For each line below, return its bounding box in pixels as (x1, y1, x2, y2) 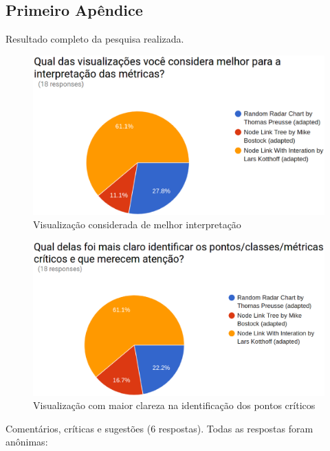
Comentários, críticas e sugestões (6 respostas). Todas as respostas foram (5, 421, 313, 435)
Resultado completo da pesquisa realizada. (5, 32, 184, 46)
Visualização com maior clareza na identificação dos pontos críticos (33, 398, 316, 412)
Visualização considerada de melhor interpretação (33, 217, 241, 232)
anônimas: (5, 434, 48, 449)
